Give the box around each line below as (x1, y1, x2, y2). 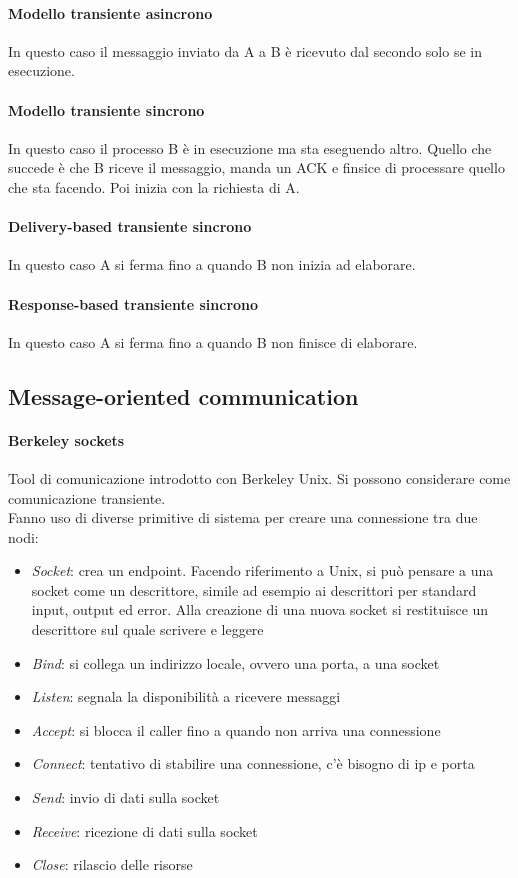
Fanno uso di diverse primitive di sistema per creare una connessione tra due (8, 507, 478, 528)
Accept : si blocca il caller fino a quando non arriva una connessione (31, 719, 441, 740)
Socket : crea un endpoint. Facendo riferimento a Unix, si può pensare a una (31, 560, 494, 581)
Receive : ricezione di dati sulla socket (31, 820, 258, 841)
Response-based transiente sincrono (8, 293, 259, 314)
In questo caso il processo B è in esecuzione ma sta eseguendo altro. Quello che (8, 137, 492, 158)
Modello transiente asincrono (8, 2, 213, 23)
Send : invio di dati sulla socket (31, 787, 220, 808)
